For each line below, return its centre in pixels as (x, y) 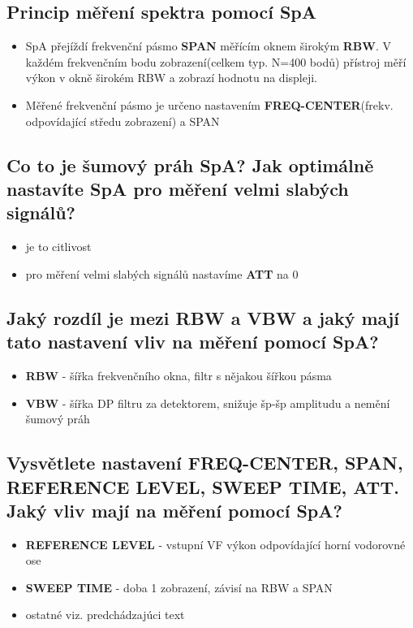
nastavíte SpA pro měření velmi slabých (178, 188)
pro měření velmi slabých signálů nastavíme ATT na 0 (162, 273)
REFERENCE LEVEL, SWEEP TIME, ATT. (203, 486)
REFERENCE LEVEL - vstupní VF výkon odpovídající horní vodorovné (215, 544)
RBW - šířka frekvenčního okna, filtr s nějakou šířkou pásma (179, 375)
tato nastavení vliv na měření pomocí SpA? (193, 342)
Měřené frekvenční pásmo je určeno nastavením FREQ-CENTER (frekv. (209, 104)
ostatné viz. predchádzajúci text (105, 615)
